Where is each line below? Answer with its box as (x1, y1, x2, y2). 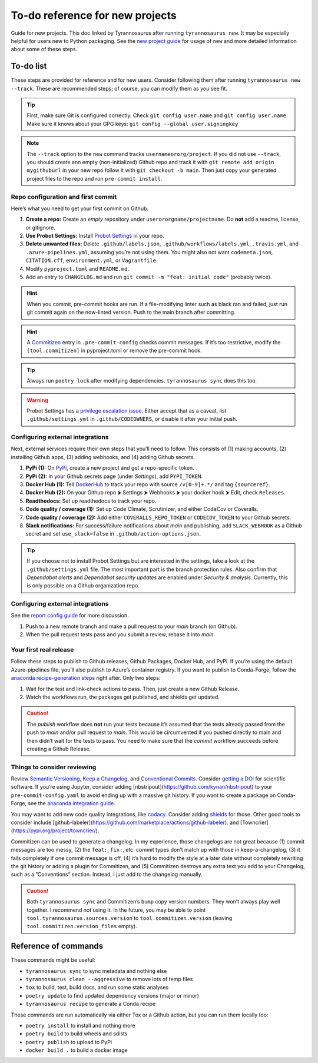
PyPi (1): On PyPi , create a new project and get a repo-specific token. (25, 464, 194, 471)
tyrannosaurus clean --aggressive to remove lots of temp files (25, 975, 193, 982)
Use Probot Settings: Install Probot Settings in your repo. (25, 232, 164, 240)
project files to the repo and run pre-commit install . (26, 175, 163, 182)
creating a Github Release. (26, 745, 91, 752)
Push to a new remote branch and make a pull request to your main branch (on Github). (25, 623, 238, 630)
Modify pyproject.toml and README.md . (25, 265, 130, 272)
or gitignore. (25, 224, 56, 231)
